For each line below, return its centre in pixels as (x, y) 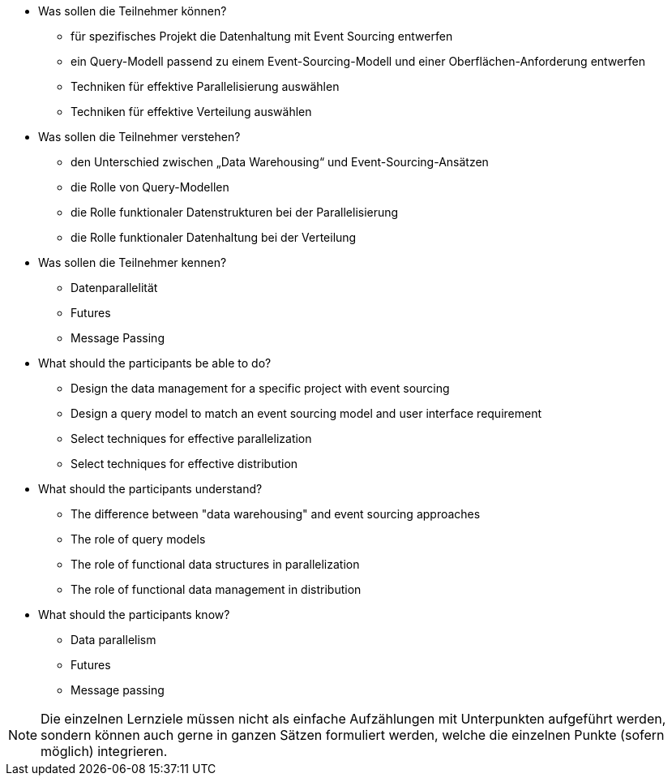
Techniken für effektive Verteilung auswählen (191, 112)
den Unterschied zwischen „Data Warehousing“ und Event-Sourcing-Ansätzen (280, 162)
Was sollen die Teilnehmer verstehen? (139, 137)
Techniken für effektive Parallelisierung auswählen (205, 86)
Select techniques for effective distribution (184, 464)
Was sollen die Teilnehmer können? (133, 11)
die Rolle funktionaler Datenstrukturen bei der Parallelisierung (235, 212)
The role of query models (138, 539)
